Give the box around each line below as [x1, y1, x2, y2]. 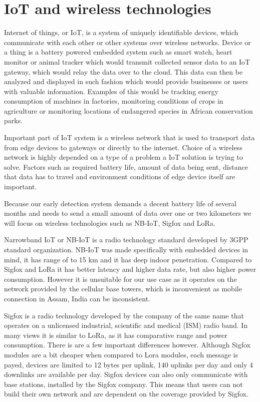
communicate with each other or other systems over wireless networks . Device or [4, 37, 251, 47]
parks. [4, 115, 23, 126]
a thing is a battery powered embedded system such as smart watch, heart [4, 47, 232, 57]
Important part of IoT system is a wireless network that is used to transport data [4, 132, 255, 143]
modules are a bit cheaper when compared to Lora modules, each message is [4, 349, 238, 359]
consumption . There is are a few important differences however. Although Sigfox [4, 339, 250, 350]
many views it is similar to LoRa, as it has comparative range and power [4, 329, 227, 340]
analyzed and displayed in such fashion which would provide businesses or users [4, 76, 248, 87]
